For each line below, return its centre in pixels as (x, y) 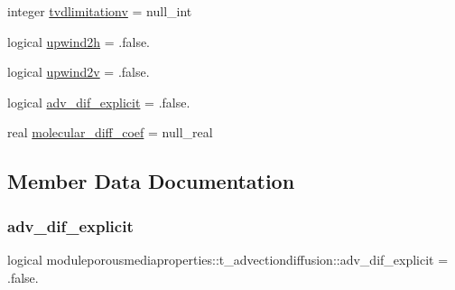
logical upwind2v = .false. (79, 72)
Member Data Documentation (151, 181)
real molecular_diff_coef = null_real (110, 132)
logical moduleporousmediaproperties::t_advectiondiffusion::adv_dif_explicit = (228, 259)
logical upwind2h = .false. (79, 41)
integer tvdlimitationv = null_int (100, 11)
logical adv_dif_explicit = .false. (99, 102)
